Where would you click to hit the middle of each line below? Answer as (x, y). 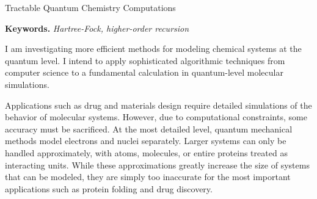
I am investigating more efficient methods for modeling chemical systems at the (153, 49)
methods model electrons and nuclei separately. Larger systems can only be (146, 141)
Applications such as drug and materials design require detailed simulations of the (158, 105)
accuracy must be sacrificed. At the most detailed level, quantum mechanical (149, 128)
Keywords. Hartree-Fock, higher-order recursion (97, 28)
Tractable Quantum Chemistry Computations (90, 7)
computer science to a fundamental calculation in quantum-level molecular (144, 72)
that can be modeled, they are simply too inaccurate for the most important (148, 177)
